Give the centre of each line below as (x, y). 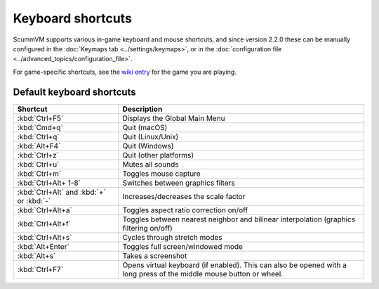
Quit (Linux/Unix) (151, 136)
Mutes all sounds (151, 164)
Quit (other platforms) (158, 155)
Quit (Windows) (148, 146)
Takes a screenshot (155, 255)
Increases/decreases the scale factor (184, 196)
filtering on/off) (148, 228)
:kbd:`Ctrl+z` (38, 155)
